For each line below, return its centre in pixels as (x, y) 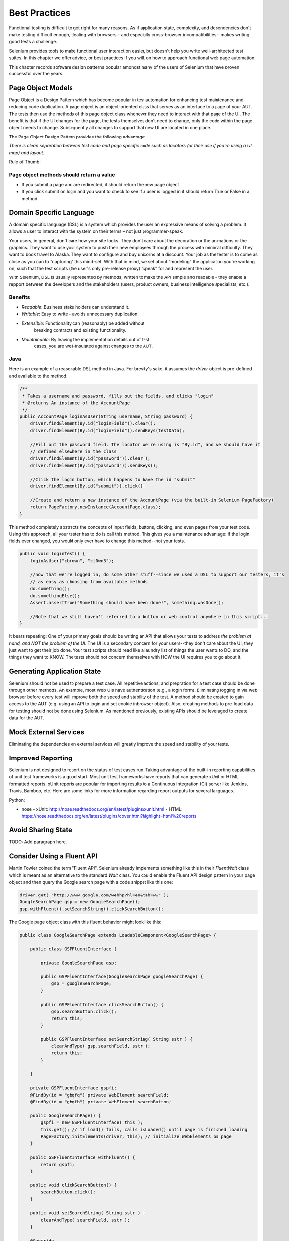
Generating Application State (55, 671)
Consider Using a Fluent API (53, 856)
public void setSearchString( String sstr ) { (88, 1213)
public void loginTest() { (52, 554)
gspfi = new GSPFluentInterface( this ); (92, 1123)
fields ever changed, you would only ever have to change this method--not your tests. (97, 541)
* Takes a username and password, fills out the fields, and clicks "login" (118, 396)
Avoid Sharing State (40, 830)
